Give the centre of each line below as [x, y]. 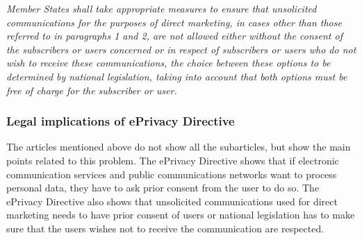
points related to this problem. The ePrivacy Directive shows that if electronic [173, 160]
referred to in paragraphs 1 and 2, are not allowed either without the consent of [174, 36]
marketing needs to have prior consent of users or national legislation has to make [181, 215]
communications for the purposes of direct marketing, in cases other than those [174, 22]
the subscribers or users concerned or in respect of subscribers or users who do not [181, 49]
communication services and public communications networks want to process [172, 174]
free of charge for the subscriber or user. [92, 90]
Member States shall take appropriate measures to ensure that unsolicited [162, 8]
